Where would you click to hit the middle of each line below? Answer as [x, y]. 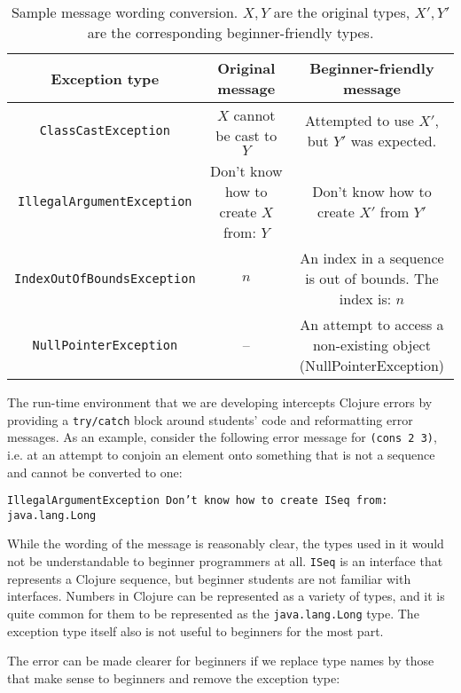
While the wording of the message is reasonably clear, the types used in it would [226, 543]
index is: [365, 299]
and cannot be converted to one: [95, 472]
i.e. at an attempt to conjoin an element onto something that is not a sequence [221, 454]
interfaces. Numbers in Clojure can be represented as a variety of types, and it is [226, 596]
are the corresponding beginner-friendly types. [230, 32]
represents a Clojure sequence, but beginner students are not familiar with [209, 578]
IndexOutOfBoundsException [105, 278]
